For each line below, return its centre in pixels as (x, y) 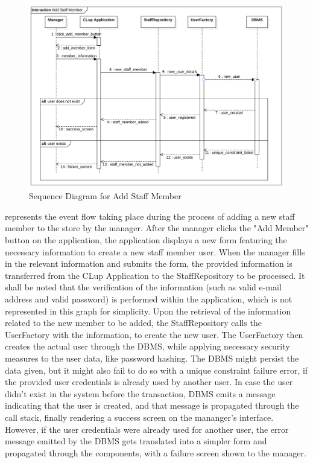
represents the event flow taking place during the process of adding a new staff (150, 216)
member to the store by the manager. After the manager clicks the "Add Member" (157, 228)
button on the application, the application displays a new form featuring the (146, 240)
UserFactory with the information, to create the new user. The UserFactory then (154, 334)
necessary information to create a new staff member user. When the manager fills (155, 251)
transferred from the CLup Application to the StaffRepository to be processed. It (155, 275)
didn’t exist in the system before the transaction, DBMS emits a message (140, 393)
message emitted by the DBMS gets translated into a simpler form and (136, 441)
